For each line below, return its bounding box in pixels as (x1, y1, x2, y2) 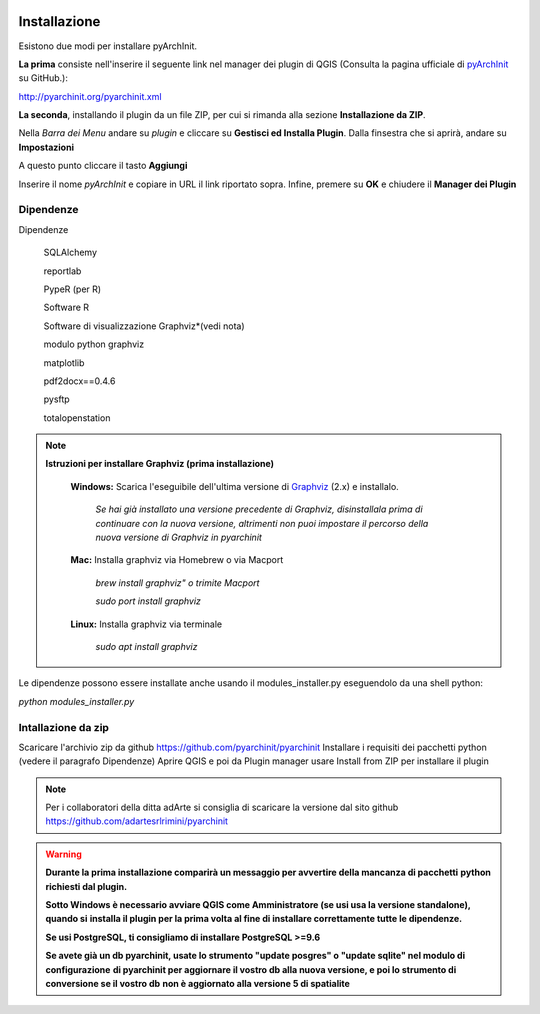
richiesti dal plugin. (45, 880, 128, 892)
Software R (43, 301, 90, 314)
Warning (45, 848, 82, 860)
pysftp (43, 393, 70, 405)
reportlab (43, 265, 82, 277)
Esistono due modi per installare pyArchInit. (18, 40, 198, 52)
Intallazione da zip (18, 720, 110, 734)
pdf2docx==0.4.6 (43, 375, 116, 387)
